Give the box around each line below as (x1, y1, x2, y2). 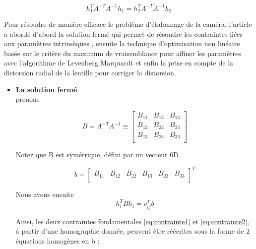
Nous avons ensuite (15, 189, 74, 199)
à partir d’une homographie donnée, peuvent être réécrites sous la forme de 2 (15, 226, 250, 236)
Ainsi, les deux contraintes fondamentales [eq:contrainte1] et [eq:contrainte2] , (15, 216, 250, 226)
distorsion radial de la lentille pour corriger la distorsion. (4, 67, 176, 77)
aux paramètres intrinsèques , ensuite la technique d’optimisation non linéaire (4, 38, 240, 49)
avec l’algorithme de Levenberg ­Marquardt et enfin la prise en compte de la (4, 58, 234, 68)
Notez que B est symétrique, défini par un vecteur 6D (15, 149, 179, 160)
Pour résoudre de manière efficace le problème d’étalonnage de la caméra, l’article (4, 18, 252, 29)
